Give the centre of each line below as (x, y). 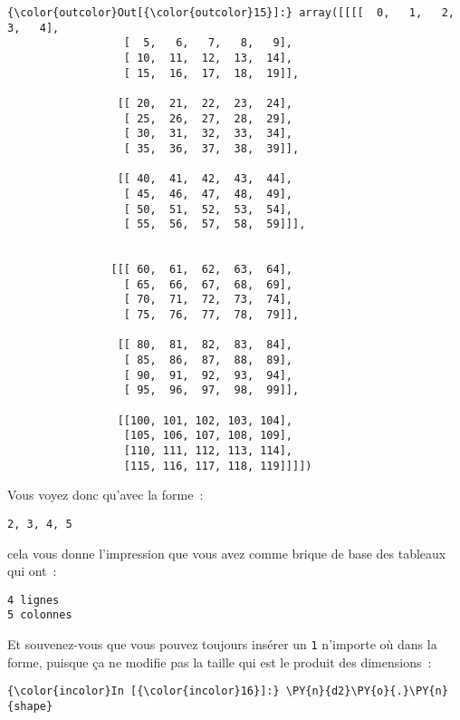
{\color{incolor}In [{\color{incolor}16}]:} (144, 691)
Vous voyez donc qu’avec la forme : (105, 495)
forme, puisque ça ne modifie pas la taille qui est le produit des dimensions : (220, 662)
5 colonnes (40, 615)
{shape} (30, 706)
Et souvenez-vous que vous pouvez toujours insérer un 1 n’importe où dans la (222, 644)
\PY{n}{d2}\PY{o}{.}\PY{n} (367, 691)
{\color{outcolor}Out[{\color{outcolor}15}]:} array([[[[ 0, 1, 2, (231, 13)
